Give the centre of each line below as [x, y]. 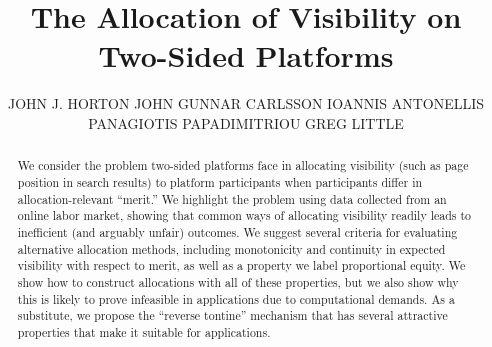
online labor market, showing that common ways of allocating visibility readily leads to [244, 215]
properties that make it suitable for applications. [144, 331]
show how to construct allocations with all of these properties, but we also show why [238, 281]
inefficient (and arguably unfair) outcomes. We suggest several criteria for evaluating [237, 231]
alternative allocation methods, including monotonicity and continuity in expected [231, 248]
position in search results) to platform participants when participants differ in [220, 181]
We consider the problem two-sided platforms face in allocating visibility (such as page [243, 165]
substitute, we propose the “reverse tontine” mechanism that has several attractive [232, 315]
